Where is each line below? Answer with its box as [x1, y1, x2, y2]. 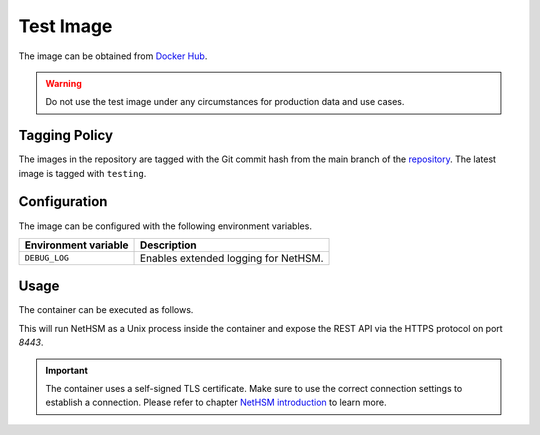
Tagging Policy [18, 127, 114, 144]
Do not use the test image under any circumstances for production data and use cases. [45, 96, 405, 108]
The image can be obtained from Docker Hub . [18, 50, 208, 62]
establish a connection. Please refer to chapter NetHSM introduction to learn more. [45, 396, 387, 409]
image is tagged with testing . [18, 167, 147, 179]
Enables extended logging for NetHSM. [140, 251, 324, 265]
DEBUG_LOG [24, 253, 70, 264]
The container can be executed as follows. [18, 304, 194, 316]
